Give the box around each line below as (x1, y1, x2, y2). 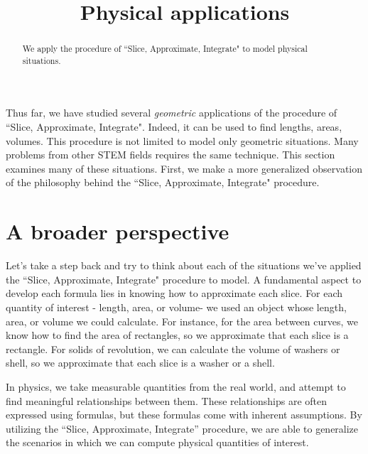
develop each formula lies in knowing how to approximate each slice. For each (6, 286, 343, 301)
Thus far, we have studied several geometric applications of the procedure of (6, 105, 337, 120)
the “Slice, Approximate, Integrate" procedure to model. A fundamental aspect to (6, 271, 362, 286)
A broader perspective (6, 217, 229, 246)
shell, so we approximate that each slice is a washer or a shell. (6, 355, 275, 370)
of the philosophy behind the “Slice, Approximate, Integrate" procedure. (6, 175, 320, 190)
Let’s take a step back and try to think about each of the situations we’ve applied (6, 258, 362, 273)
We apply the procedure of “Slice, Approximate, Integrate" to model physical (22, 43, 308, 55)
